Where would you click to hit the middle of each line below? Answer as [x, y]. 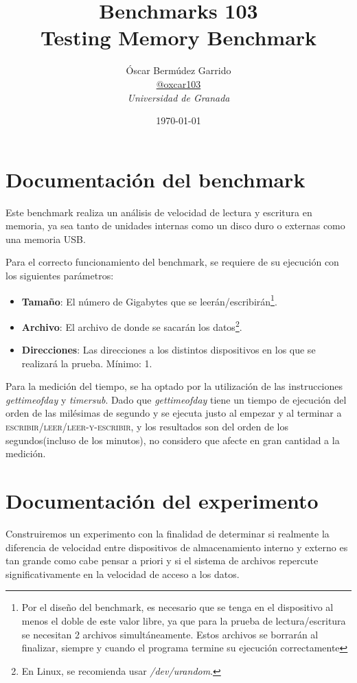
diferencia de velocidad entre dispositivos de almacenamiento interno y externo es [177, 547]
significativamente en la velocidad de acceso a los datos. [123, 574]
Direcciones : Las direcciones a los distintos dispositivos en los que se [169, 350]
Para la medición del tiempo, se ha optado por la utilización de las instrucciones [174, 386]
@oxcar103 [178, 83]
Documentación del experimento [162, 501]
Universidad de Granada [178, 97]
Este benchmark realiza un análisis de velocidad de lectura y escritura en [159, 212]
